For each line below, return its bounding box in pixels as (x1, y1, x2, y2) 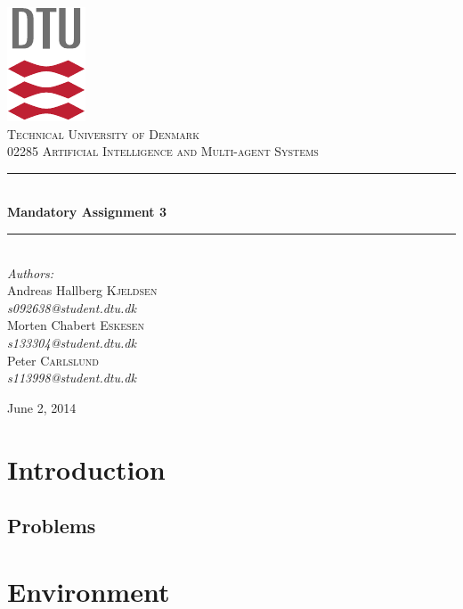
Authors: (7, 263, 54, 282)
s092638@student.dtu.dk (7, 298, 136, 317)
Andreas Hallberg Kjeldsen (7, 281, 158, 300)
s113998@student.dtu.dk (7, 368, 136, 387)
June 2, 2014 (7, 398, 77, 416)
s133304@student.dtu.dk (7, 333, 136, 351)
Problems (7, 512, 96, 539)
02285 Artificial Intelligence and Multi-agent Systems (7, 142, 319, 160)
